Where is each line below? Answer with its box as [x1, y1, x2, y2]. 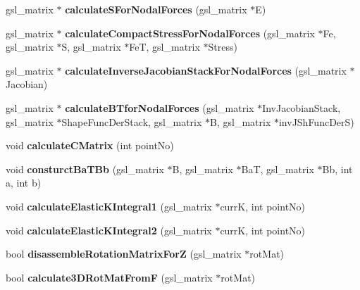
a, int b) [6, 175, 42, 190]
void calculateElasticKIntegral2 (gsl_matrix [6, 222, 212, 237]
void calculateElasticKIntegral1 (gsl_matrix [6, 198, 212, 213]
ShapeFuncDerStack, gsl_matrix [61, 114, 202, 129]
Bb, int [322, 161, 353, 176]
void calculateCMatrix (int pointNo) [6, 138, 174, 153]
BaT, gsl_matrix [241, 161, 314, 176]
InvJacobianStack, [262, 100, 341, 115]
